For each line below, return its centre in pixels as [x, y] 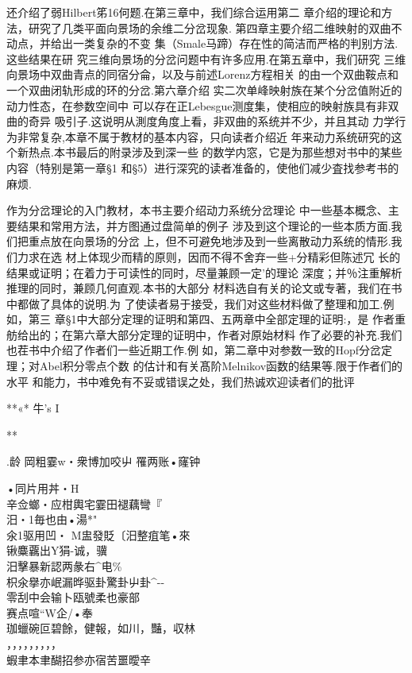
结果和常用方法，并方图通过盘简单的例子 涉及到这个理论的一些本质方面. [204, 225]
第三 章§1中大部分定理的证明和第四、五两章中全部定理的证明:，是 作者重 [217, 319]
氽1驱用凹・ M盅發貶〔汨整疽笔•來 [98, 534]
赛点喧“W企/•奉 [50, 612]
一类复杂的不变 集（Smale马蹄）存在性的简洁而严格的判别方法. [235, 43]
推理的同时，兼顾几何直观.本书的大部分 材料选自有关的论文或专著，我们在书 [204, 288]
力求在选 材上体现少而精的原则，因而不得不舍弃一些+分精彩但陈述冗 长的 [209, 256]
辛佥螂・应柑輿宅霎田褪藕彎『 [84, 503]
